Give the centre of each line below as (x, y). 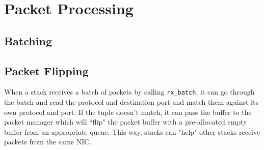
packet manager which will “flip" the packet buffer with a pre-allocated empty (126, 122)
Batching (28, 40)
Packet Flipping (46, 70)
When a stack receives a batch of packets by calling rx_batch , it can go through (129, 92)
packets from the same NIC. (48, 142)
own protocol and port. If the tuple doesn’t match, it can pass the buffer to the (128, 112)
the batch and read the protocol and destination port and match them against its (131, 102)
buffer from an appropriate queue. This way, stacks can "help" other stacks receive (132, 131)
